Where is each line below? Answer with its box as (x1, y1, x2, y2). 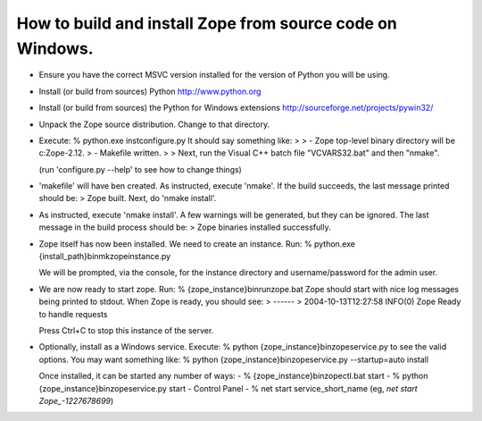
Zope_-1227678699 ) (38, 395, 114, 406)
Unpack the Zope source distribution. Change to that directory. (38, 119, 270, 130)
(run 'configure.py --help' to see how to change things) (38, 164, 243, 174)
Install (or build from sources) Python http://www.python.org (38, 86, 262, 97)
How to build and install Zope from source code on (16, 13, 397, 33)
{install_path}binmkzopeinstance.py (38, 251, 171, 262)
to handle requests (38, 308, 108, 319)
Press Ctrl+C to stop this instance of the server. (38, 324, 214, 335)
